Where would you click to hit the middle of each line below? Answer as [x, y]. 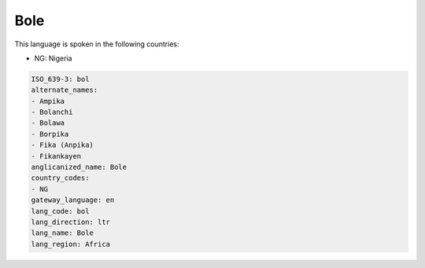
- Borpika [50, 134]
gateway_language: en [73, 200]
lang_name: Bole [63, 233]
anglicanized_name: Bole [79, 167]
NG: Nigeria [53, 58]
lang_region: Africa [70, 244]
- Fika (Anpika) [63, 145]
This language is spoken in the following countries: [97, 44]
